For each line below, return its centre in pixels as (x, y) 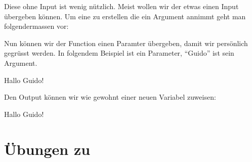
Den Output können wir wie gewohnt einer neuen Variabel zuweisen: (110, 97)
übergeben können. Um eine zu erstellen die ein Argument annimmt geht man (125, 16)
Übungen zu (47, 149)
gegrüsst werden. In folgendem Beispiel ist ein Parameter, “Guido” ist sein (119, 53)
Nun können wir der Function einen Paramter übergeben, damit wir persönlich (126, 43)
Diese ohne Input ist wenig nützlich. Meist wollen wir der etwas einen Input (121, 6)
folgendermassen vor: (36, 26)
